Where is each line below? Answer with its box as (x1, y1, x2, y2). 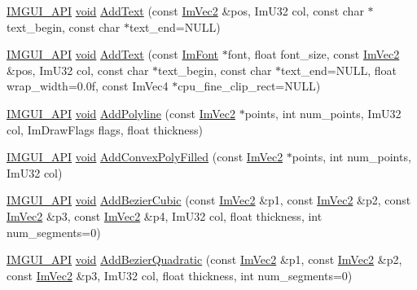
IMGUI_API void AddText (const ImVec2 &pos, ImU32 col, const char (7, 2, 364, 19)
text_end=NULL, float (281, 61, 397, 78)
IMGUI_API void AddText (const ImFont (7, 46, 219, 63)
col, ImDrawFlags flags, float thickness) (7, 121, 204, 138)
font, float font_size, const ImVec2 (227, 46, 400, 63)
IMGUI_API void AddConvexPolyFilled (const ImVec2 (7, 148, 283, 165)
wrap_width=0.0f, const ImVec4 (7, 77, 169, 94)
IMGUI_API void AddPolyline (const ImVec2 (7, 104, 236, 121)
